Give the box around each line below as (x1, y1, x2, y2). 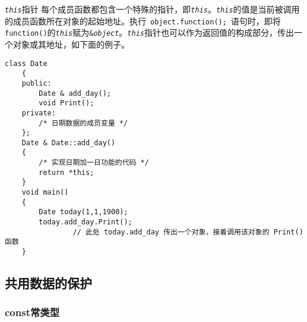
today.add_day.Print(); (39, 218, 132, 227)
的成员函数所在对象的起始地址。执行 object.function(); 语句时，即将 (5, 14, 281, 27)
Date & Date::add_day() (21, 138, 116, 147)
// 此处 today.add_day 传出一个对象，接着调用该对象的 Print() (72, 227, 303, 236)
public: (21, 79, 52, 87)
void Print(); (39, 99, 94, 108)
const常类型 (5, 305, 60, 320)
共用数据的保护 (5, 274, 92, 292)
